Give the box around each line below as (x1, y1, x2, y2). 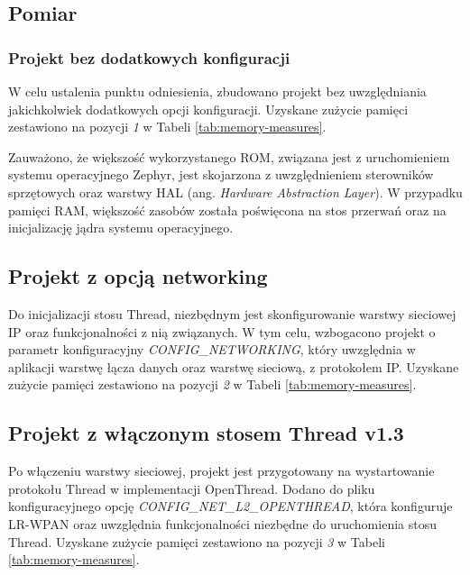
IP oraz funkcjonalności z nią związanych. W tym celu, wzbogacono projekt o (8, 322, 436, 341)
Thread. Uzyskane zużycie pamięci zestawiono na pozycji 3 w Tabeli (8, 532, 385, 551)
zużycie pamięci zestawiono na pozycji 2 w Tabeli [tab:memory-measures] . (8, 375, 417, 394)
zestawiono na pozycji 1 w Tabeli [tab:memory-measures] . (8, 117, 327, 136)
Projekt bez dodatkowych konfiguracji (8, 46, 290, 68)
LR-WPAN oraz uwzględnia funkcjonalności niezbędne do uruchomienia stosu (8, 514, 437, 533)
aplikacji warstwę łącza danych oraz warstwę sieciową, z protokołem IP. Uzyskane (8, 357, 459, 376)
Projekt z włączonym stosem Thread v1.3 (8, 419, 404, 447)
